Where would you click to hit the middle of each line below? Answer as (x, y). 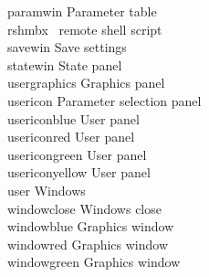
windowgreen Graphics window (94, 262)
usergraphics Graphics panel (86, 83)
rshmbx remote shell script (85, 29)
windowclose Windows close (84, 208)
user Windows (47, 190)
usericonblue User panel (73, 118)
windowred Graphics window (88, 244)
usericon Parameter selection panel (104, 100)
